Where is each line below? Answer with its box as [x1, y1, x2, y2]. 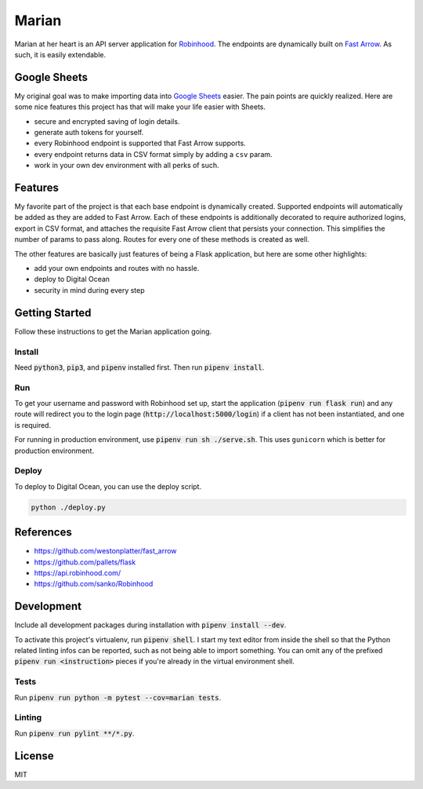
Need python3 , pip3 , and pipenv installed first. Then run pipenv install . [14, 362, 265, 372]
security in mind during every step [34, 285, 145, 294]
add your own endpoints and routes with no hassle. [34, 264, 200, 273]
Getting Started [14, 306, 92, 320]
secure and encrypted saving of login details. [34, 116, 180, 126]
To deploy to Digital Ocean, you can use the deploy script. [14, 481, 202, 491]
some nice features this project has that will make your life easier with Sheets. [14, 102, 266, 111]
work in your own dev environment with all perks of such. [34, 161, 219, 170]
